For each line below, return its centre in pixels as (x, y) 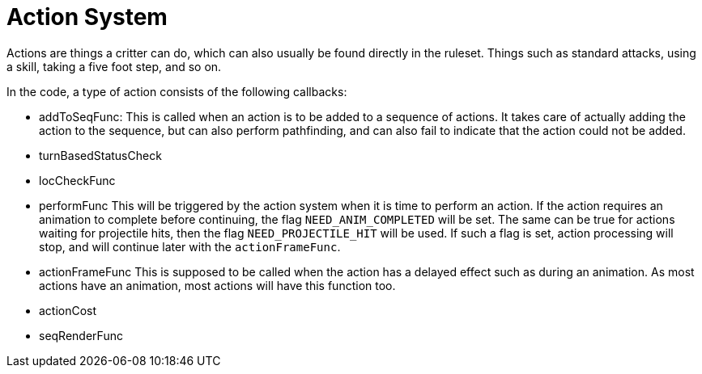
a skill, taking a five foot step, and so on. (114, 66)
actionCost (68, 310)
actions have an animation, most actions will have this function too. (217, 285)
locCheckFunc (77, 180)
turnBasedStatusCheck (100, 155)
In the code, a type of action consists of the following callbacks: (177, 91)
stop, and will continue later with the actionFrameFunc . (190, 246)
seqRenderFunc (81, 335)
